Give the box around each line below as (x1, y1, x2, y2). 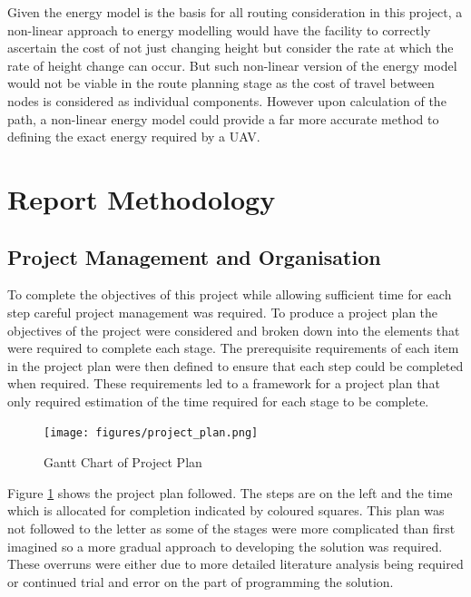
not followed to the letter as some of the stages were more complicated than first (7, 518, 456, 537)
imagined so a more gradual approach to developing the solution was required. (7, 536, 443, 555)
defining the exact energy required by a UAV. (7, 127, 260, 146)
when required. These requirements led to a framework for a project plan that (7, 374, 440, 393)
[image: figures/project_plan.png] (44, 426, 259, 440)
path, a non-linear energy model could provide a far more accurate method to (7, 109, 439, 128)
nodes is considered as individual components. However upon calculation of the (7, 91, 446, 110)
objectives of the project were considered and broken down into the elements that (7, 320, 460, 339)
